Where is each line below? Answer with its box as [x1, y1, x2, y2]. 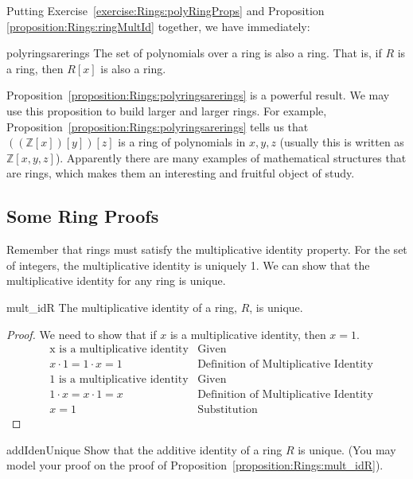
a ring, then [6, 60, 64, 76]
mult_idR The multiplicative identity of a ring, [6, 298, 237, 315]
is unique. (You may [298, 441, 396, 458]
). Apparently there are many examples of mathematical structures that [55, 149, 407, 166]
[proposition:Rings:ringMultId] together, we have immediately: [6, 18, 310, 34]
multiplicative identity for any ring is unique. [6, 272, 226, 289]
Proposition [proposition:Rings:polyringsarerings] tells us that [6, 118, 309, 134]
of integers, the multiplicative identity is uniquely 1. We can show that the [6, 256, 370, 273]
